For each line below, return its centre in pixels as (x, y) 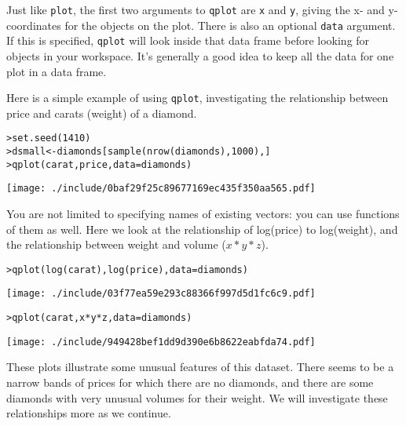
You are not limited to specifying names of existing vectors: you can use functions (203, 214)
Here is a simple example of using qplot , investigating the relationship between (198, 98)
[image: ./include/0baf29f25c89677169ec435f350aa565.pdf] (161, 189)
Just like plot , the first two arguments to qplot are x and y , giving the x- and (196, 9)
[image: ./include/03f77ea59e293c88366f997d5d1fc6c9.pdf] (161, 294)
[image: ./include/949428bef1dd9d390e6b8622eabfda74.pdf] (161, 342)
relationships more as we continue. (89, 413)
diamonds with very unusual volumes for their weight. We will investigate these (197, 397)
